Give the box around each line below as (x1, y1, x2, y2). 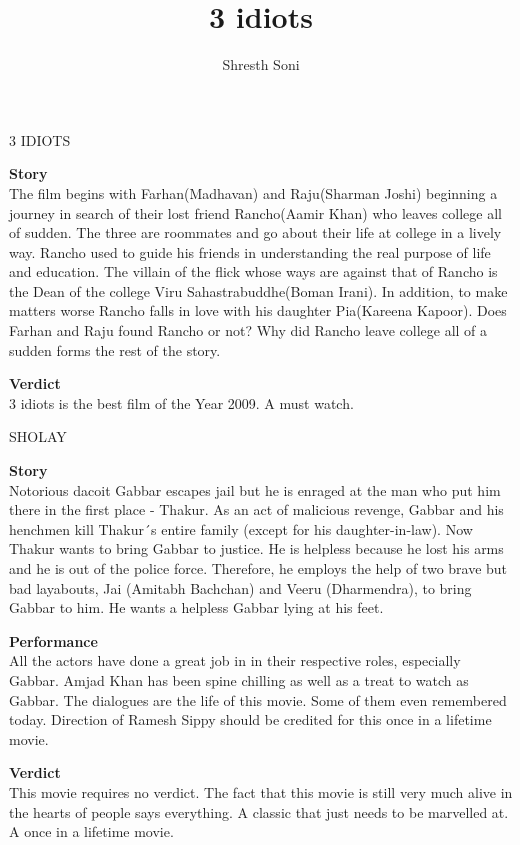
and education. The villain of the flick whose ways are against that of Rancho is (9, 261, 498, 282)
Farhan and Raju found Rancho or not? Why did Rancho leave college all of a (9, 320, 488, 341)
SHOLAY (9, 426, 67, 447)
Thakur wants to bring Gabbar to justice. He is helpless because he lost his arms (9, 538, 504, 559)
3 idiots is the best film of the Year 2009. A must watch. (9, 392, 354, 413)
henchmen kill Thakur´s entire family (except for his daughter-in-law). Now (9, 518, 473, 539)
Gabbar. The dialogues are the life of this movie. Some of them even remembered (9, 689, 507, 710)
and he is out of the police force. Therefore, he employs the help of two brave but (9, 558, 508, 578)
